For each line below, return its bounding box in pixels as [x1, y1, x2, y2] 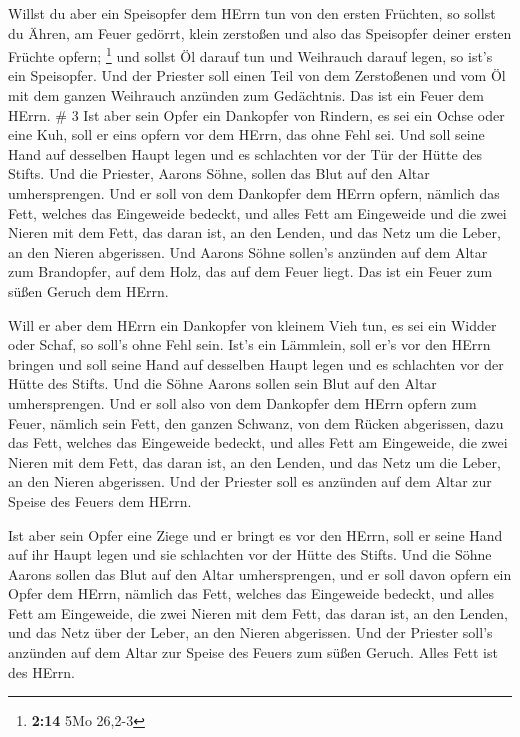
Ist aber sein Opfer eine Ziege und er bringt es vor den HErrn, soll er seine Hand [8, 524, 503, 545]
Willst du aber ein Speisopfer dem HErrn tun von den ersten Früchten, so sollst [8, 3, 496, 23]
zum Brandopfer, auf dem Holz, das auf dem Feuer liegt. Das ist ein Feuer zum [8, 261, 493, 282]
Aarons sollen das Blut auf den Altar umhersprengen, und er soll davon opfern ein [8, 563, 512, 584]
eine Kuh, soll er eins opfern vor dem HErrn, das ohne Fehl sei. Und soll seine [8, 124, 485, 145]
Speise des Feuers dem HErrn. [8, 490, 192, 511]
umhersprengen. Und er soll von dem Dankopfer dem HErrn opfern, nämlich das [8, 183, 500, 203]
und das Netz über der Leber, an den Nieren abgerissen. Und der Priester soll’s [8, 622, 493, 643]
